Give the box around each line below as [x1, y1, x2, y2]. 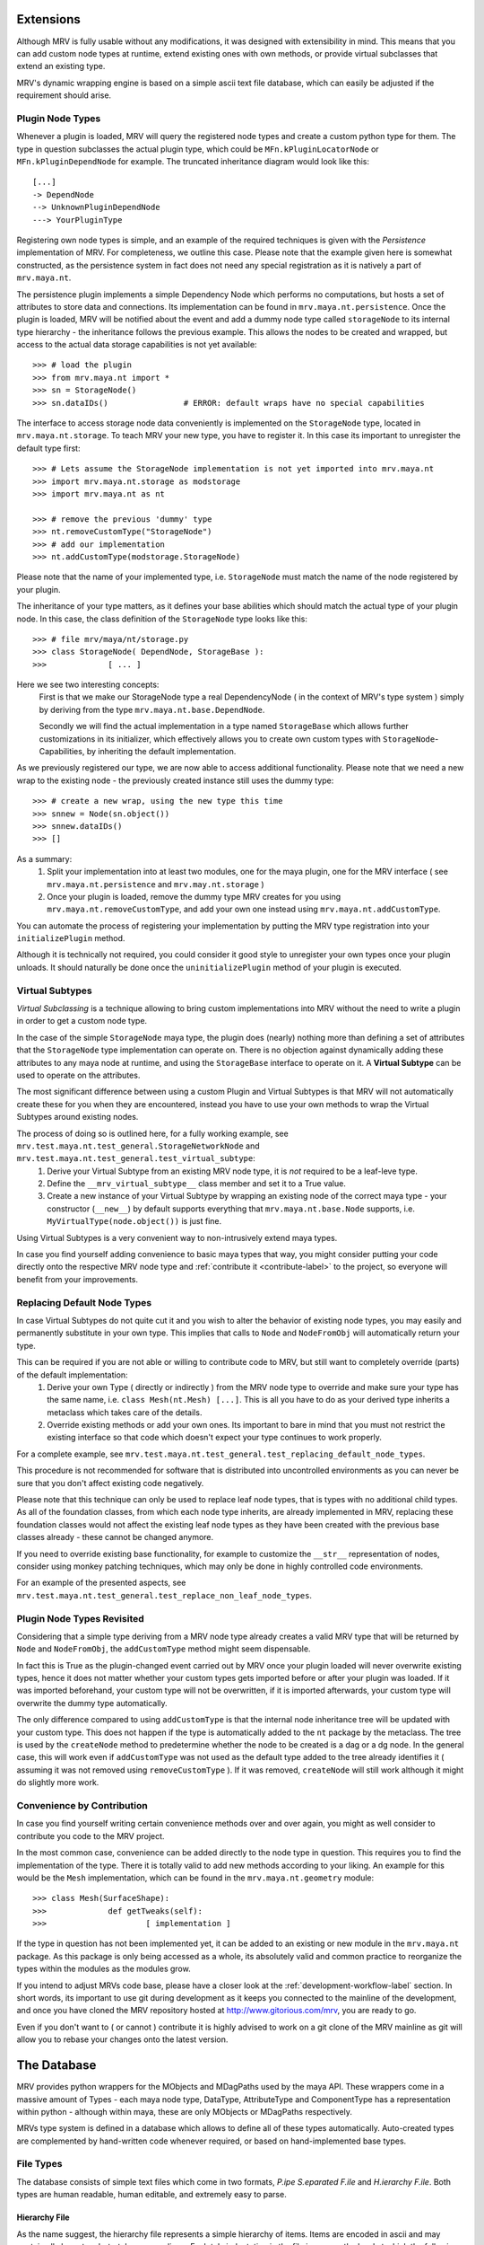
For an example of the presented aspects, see [16, 1577, 186, 1589]
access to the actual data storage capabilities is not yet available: [16, 339, 257, 350]
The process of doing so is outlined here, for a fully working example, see [16, 1128, 289, 1139]
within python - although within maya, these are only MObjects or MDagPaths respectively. [16, 2106, 353, 2117]
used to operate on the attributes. [16, 1070, 141, 1080]
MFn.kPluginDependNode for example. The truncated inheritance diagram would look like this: [16, 156, 369, 166]
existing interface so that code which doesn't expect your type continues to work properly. [47, 1432, 383, 1443]
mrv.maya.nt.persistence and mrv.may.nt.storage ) [47, 878, 264, 889]
